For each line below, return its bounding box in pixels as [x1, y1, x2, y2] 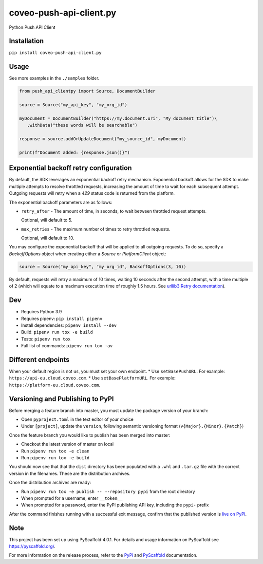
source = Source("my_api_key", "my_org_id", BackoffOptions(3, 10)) [19, 263, 187, 269]
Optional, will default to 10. [21, 235, 75, 241]
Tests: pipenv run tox [21, 336, 71, 342]
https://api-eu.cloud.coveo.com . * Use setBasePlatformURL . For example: [9, 375, 176, 381]
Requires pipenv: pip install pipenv [21, 316, 103, 321]
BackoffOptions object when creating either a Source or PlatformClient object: [9, 251, 166, 257]
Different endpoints [9, 356, 70, 364]
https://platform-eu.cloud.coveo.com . [9, 382, 101, 388]
